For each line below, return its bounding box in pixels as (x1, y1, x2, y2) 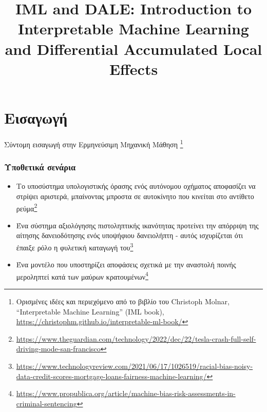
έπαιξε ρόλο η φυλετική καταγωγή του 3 (16, 240, 133, 252)
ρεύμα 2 (16, 201, 37, 213)
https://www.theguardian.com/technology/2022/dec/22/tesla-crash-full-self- (16, 333, 256, 344)
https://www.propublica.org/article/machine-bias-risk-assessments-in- (16, 388, 236, 399)
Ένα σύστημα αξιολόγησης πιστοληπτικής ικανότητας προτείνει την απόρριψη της (16, 220, 259, 230)
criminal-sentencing (16, 398, 77, 408)
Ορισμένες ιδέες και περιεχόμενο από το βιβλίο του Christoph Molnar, (16, 296, 230, 307)
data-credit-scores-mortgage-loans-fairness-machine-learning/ (16, 370, 207, 381)
